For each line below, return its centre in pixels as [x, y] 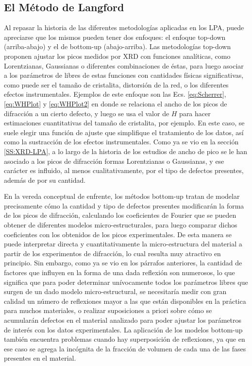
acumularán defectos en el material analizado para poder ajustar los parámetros [123, 320]
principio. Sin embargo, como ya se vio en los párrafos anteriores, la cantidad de [123, 263]
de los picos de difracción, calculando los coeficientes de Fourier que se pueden [120, 215]
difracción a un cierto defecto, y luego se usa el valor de [87, 113]
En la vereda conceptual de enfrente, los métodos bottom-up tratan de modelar [122, 196]
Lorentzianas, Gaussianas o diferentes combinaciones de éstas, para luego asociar [124, 65]
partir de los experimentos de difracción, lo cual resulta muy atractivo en [112, 253]
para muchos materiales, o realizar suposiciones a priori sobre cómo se [108, 310]
